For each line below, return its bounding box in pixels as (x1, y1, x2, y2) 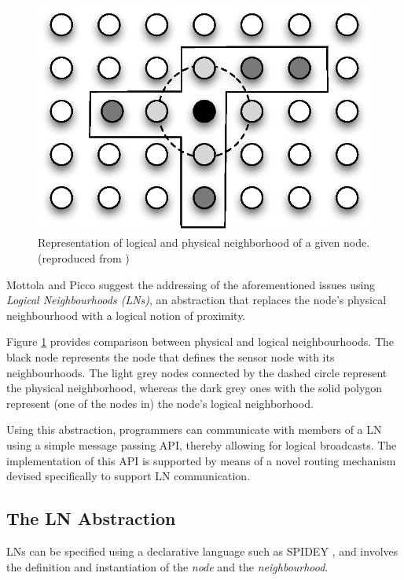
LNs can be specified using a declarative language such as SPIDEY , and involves (6, 542, 398, 559)
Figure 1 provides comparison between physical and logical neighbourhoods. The (6, 333, 395, 350)
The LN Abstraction (6, 506, 176, 530)
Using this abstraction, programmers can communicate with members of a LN (6, 421, 382, 438)
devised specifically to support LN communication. (6, 468, 251, 484)
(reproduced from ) (38, 250, 130, 266)
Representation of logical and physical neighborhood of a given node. (38, 234, 370, 251)
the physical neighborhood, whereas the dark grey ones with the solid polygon (6, 380, 383, 396)
